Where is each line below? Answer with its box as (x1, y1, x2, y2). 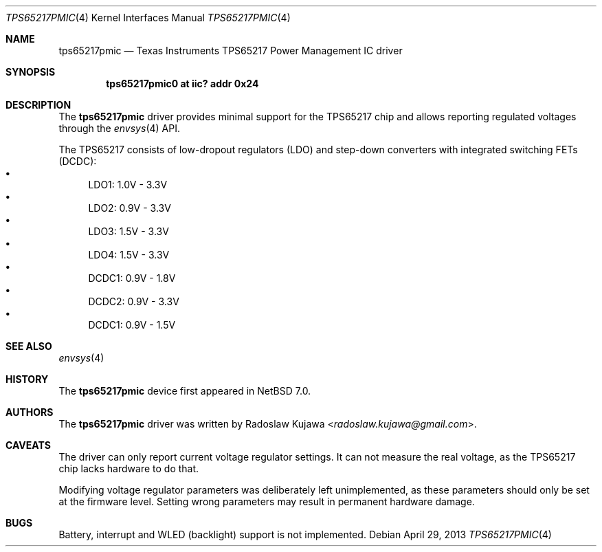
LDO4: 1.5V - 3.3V (88, 249, 170, 261)
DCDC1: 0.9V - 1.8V (88, 272, 176, 284)
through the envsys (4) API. (58, 122, 180, 134)
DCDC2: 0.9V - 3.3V (88, 296, 179, 307)
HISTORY (5, 373, 49, 385)
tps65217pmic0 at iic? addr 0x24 (106, 78, 259, 89)
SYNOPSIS (5, 66, 56, 78)
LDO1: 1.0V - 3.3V (88, 179, 168, 190)
